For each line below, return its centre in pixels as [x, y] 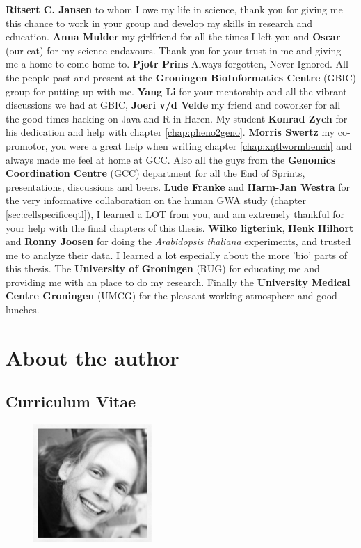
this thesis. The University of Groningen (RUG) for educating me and [163, 268]
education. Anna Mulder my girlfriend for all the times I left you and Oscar [173, 37]
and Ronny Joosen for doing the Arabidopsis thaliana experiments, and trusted [178, 241]
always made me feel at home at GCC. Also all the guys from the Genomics [171, 159]
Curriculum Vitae [71, 401]
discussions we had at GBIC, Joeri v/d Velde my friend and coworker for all [173, 105]
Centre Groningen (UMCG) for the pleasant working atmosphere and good [171, 296]
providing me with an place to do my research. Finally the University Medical [178, 282]
